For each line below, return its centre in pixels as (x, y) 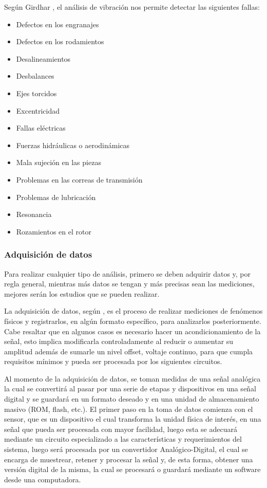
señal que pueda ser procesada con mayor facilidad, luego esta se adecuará (121, 429)
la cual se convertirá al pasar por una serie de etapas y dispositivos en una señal (130, 388)
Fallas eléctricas (41, 128)
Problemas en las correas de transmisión (79, 179)
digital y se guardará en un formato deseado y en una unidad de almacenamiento (132, 399)
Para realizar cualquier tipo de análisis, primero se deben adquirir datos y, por (128, 273)
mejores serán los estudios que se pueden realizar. (82, 293)
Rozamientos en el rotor (54, 231)
